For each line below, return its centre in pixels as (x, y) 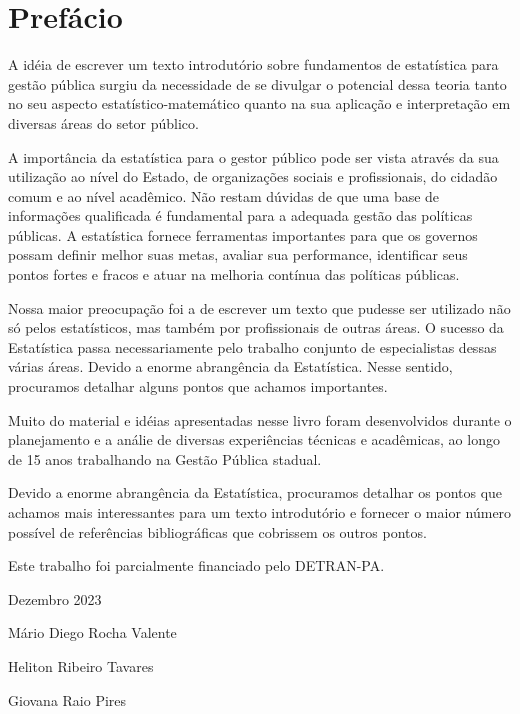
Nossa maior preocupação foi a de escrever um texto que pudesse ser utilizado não (259, 307)
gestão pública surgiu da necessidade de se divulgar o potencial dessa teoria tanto (257, 83)
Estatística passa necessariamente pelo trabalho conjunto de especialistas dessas (252, 346)
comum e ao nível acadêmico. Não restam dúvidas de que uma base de (224, 195)
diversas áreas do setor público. (103, 122)
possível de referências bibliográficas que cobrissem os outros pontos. (217, 531)
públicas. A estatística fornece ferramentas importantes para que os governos (243, 234)
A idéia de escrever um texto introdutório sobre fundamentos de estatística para (253, 64)
